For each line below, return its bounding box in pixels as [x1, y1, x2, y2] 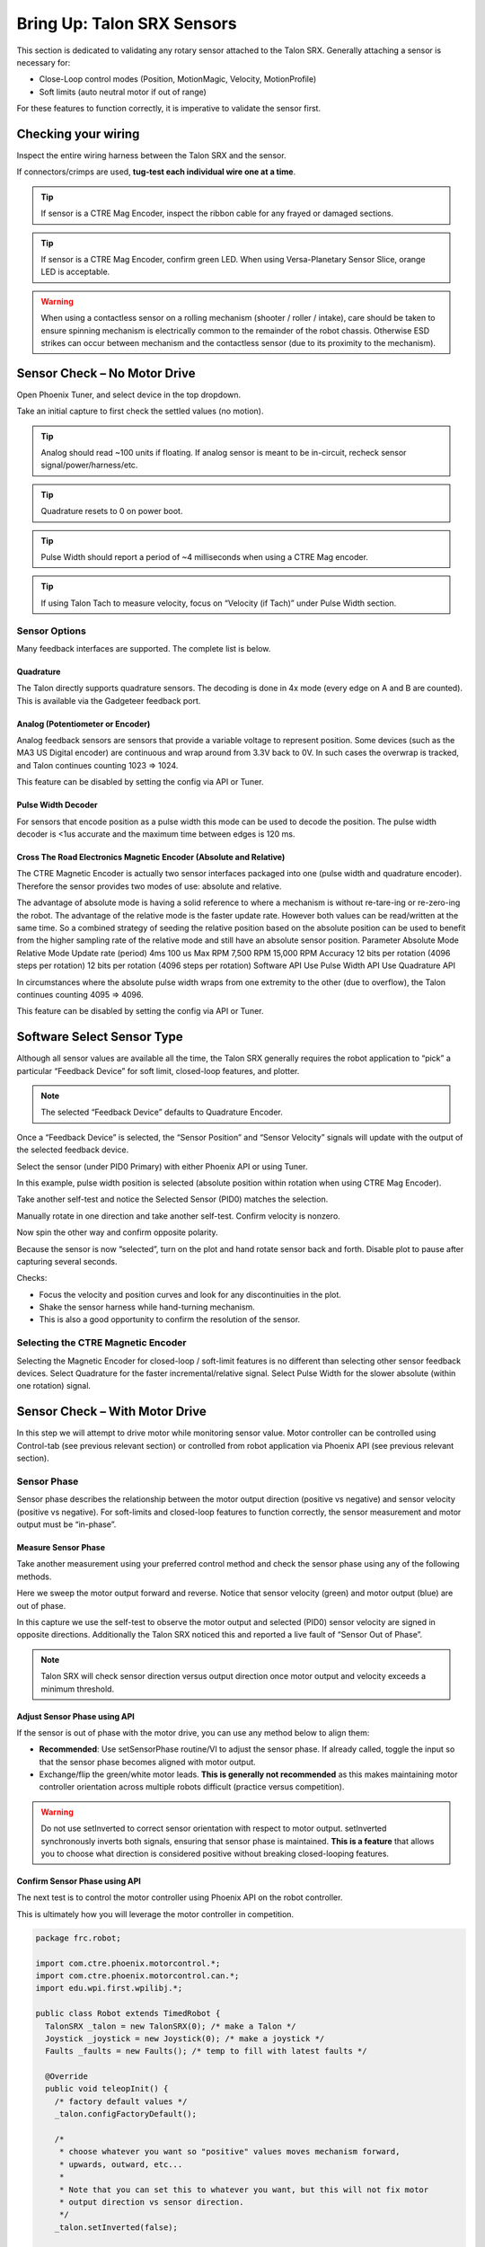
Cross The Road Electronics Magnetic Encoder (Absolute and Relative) [16, 852, 286, 862]
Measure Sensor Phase [16, 1541, 105, 1552]
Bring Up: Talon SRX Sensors [16, 13, 237, 33]
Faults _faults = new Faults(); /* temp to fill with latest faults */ [45, 2046, 367, 2056]
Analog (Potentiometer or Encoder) [16, 718, 151, 729]
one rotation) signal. [16, 1381, 92, 1391]
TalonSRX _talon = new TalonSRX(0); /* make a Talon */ [45, 2021, 296, 2031]
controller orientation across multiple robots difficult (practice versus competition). [39, 1781, 345, 1792]
